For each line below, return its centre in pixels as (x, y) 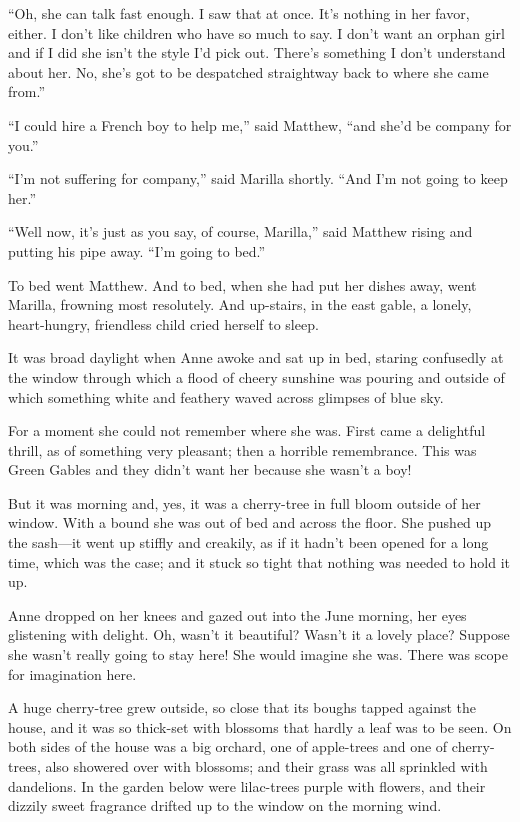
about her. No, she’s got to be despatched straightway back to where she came (248, 71)
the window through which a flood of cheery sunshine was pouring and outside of (256, 376)
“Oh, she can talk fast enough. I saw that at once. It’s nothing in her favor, (239, 13)
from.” (26, 91)
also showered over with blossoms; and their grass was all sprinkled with (266, 766)
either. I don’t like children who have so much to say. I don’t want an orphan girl (256, 32)
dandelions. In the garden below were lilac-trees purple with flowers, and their (247, 785)
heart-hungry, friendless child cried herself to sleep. (163, 323)
